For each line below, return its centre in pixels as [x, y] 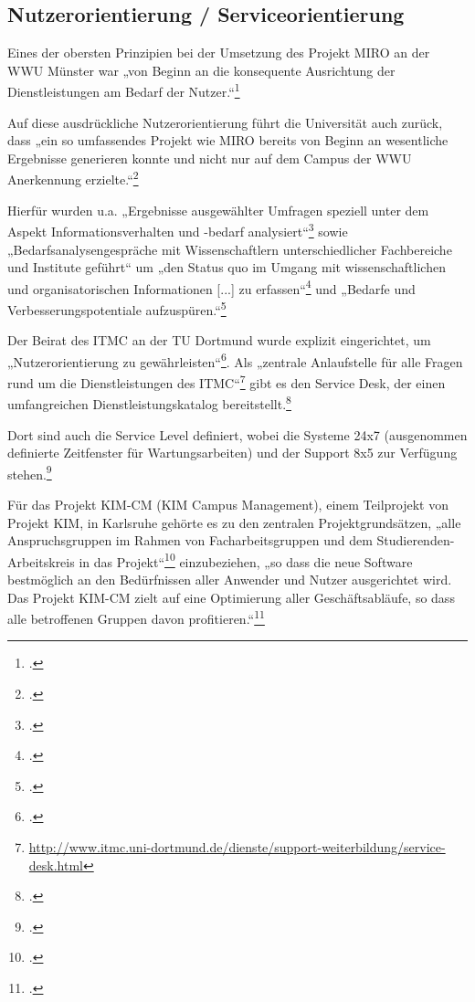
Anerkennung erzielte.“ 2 [73, 178]
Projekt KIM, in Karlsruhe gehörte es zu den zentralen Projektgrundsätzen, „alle [234, 522]
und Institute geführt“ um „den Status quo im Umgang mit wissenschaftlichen [227, 267]
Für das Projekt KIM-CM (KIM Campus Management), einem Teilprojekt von [228, 504]
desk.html [56, 865]
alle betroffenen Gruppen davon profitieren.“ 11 [136, 617]
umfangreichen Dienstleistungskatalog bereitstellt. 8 [149, 402]
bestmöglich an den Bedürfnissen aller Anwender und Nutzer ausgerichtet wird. [230, 580]
